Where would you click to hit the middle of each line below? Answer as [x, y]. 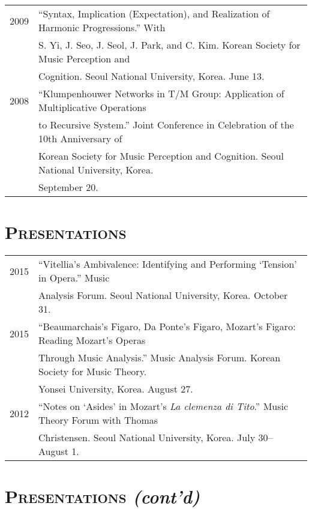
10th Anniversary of [80, 138]
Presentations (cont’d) [103, 496]
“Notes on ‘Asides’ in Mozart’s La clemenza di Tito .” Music [163, 406]
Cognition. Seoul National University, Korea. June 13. [151, 76]
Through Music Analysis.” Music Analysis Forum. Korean [160, 358]
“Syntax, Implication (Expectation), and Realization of [154, 14]
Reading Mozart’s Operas [92, 340]
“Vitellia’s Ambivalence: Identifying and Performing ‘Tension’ [168, 264]
